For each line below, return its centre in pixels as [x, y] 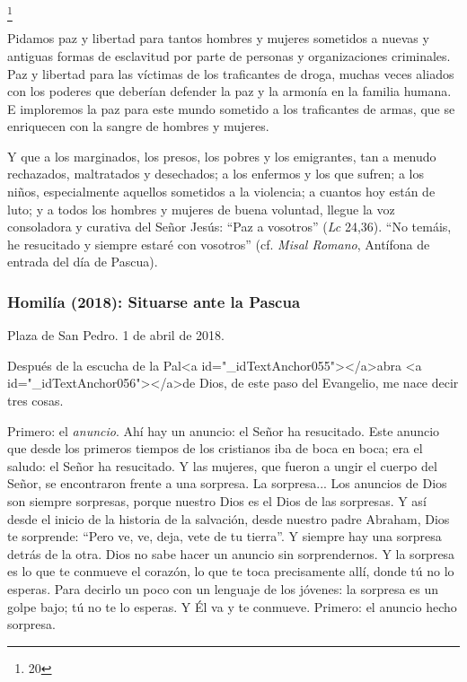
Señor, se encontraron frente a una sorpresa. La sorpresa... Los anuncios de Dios [227, 483]
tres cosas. [35, 401]
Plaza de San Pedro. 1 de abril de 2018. [116, 335]
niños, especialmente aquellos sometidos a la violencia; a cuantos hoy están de [221, 192]
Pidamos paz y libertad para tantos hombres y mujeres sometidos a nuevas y [218, 38]
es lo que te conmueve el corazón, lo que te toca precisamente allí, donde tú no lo [231, 571]
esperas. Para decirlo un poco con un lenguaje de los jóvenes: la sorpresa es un [223, 588]
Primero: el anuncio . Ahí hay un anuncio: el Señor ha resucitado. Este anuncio [224, 430]
